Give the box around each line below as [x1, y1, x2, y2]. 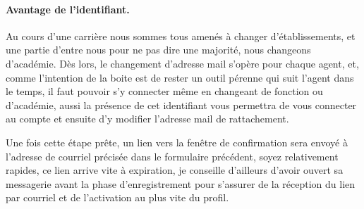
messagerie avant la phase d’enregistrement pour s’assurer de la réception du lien [6, 176, 356, 191]
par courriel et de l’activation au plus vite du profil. [6, 190, 229, 205]
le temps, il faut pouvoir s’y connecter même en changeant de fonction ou [6, 84, 323, 99]
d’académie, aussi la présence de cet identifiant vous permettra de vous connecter [6, 97, 357, 112]
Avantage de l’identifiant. [6, 1, 130, 16]
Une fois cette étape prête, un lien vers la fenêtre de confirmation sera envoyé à [6, 134, 348, 149]
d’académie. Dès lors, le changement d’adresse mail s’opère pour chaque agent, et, [6, 56, 359, 70]
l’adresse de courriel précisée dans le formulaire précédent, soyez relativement [6, 148, 339, 163]
